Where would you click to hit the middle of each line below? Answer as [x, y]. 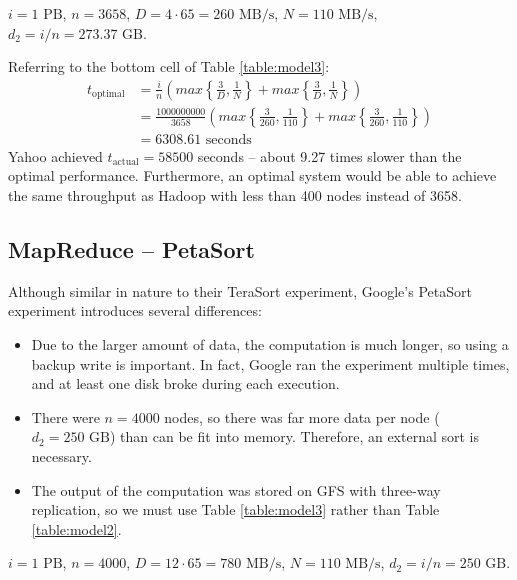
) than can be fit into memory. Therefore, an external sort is [294, 436]
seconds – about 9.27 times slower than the [329, 155]
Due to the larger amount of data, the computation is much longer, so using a [270, 344]
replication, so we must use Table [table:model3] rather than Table [235, 509]
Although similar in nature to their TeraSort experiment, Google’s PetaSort [240, 290]
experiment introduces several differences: [135, 310]
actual [125, 162]
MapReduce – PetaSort [131, 249]
